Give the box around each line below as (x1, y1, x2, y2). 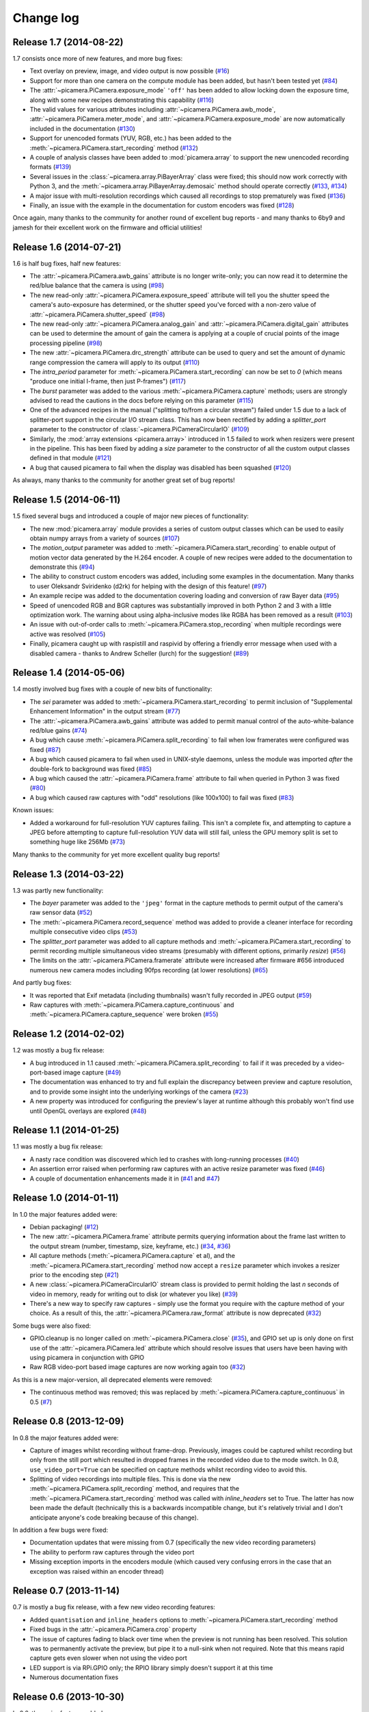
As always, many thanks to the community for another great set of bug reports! (12, 476, 235, 484)
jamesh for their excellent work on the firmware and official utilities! (12, 223, 202, 231)
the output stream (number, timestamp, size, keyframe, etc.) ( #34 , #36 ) (29, 1242, 231, 1250)
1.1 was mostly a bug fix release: (12, 1142, 103, 1150)
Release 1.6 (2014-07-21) (12, 241, 122, 253)
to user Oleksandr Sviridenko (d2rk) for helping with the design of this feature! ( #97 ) (29, 582, 267, 590)
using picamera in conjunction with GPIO (29, 1353, 145, 1362)
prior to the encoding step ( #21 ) (29, 1270, 120, 1279)
